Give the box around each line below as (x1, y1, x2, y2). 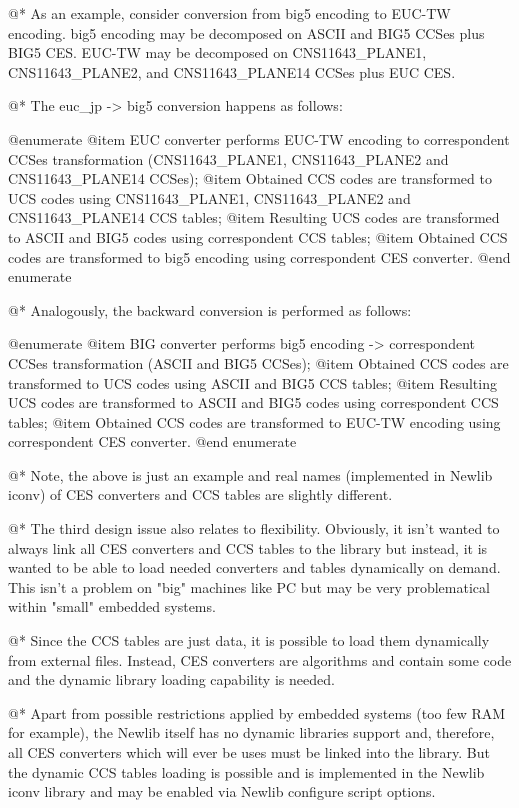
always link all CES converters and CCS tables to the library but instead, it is (8, 537, 488, 558)
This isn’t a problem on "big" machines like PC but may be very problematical (8, 576, 490, 597)
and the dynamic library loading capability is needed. (8, 669, 335, 690)
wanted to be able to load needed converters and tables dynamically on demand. (8, 557, 501, 578)
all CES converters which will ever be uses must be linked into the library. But (8, 742, 490, 762)
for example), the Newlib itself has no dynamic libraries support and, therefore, (8, 722, 495, 743)
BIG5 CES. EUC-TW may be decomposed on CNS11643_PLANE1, (8, 42, 427, 63)
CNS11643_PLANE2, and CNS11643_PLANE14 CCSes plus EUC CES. (8, 61, 456, 82)
